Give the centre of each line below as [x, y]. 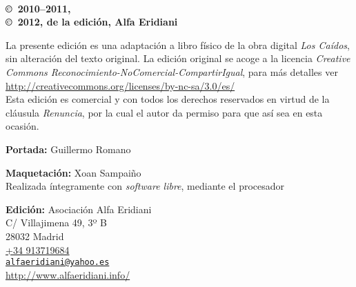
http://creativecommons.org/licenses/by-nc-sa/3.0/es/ [120, 85]
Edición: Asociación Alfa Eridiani [79, 209]
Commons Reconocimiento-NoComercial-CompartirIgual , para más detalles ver [172, 71]
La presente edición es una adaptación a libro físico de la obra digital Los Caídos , [178, 44]
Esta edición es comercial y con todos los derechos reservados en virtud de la [168, 99]
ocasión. [22, 126]
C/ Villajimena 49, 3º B [56, 222]
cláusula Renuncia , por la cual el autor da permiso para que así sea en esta [164, 112]
